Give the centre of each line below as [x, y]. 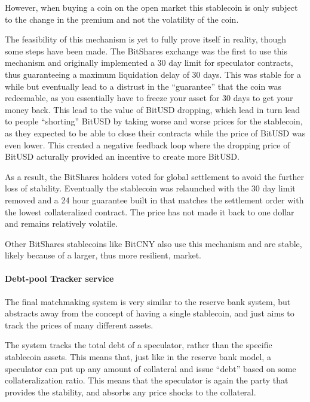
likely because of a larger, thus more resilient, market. [103, 255]
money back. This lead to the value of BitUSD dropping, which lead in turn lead [153, 109]
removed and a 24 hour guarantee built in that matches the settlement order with [154, 200]
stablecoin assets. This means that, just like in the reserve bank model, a [138, 357]
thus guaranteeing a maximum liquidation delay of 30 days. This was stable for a [153, 74]
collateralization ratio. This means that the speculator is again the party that [147, 380]
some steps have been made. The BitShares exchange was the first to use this [146, 51]
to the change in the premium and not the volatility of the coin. [122, 19]
